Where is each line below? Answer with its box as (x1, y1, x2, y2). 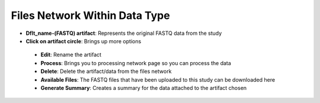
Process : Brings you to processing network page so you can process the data (40, 59, 231, 66)
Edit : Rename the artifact (40, 51, 102, 59)
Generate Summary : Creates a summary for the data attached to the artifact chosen (40, 84, 247, 91)
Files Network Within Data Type (11, 9, 170, 22)
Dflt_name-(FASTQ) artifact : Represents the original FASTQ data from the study (25, 30, 222, 37)
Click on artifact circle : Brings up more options (25, 37, 142, 44)
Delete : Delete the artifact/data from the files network (40, 68, 172, 75)
